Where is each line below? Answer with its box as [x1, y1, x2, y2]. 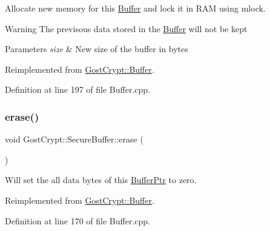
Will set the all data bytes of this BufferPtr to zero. [5, 173, 197, 186]
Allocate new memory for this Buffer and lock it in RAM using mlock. [5, 2, 266, 14]
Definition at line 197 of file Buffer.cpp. [5, 83, 151, 96]
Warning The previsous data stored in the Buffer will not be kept [5, 22, 248, 35]
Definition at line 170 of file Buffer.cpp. [5, 214, 151, 227]
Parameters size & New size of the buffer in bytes [5, 42, 188, 55]
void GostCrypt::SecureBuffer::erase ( [5, 133, 143, 146]
